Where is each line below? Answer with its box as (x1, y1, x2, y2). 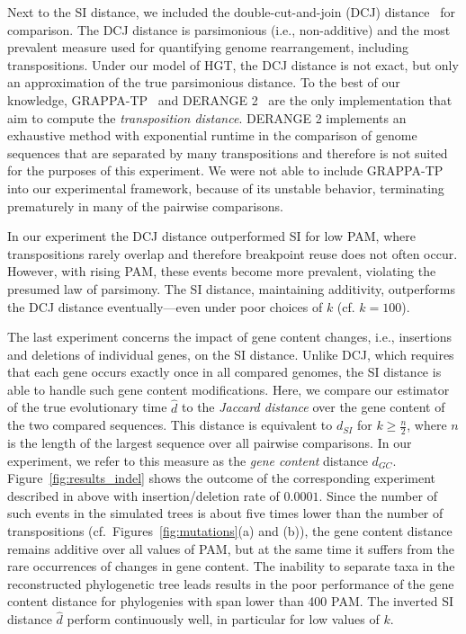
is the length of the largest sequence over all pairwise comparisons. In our (7, 433, 412, 452)
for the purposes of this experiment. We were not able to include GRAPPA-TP (7, 161, 444, 180)
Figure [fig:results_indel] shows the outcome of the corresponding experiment (7, 469, 436, 487)
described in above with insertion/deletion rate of (7, 486, 280, 505)
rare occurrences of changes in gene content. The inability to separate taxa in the (7, 557, 455, 576)
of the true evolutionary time (7, 397, 167, 416)
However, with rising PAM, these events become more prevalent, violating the (7, 262, 436, 281)
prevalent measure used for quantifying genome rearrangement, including (7, 38, 409, 57)
